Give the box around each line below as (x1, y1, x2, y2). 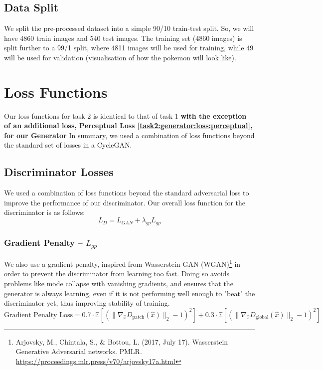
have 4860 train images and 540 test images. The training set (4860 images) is (4, 32, 242, 43)
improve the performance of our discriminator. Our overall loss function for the (4, 197, 246, 207)
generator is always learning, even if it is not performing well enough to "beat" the (4, 288, 255, 298)
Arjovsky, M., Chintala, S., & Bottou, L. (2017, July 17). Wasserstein (15, 336, 228, 347)
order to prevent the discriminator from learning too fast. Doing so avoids (4, 268, 229, 279)
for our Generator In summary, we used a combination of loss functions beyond (4, 130, 255, 140)
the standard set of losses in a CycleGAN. (4, 140, 132, 150)
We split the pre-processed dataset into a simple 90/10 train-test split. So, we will (4, 23, 254, 33)
